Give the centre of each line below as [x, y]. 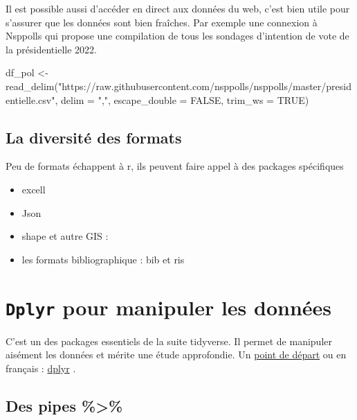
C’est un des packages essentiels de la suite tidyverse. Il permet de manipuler [169, 341]
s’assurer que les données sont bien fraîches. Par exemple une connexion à [162, 22]
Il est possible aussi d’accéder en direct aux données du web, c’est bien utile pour [178, 8]
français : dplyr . [41, 368]
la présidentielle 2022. [51, 49]
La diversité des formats [94, 137]
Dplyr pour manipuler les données [169, 307]
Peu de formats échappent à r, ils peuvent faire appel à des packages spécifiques [175, 166]
